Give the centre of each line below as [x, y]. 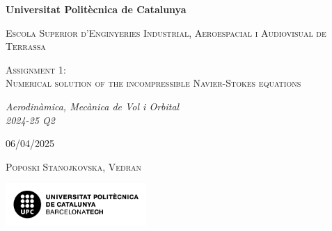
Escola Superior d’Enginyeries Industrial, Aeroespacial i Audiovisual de [166, 32]
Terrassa [26, 46]
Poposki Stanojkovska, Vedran [74, 166]
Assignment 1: [36, 69]
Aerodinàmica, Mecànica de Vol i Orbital [93, 106]
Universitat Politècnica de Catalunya [96, 9]
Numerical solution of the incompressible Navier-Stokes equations [153, 83]
